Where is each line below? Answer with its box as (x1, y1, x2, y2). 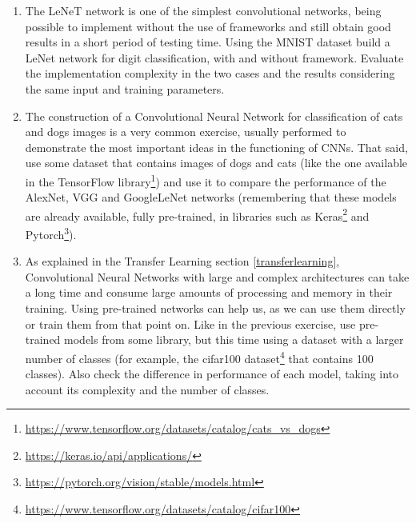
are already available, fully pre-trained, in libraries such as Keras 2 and (25, 205, 370, 224)
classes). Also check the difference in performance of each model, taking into (25, 365, 399, 382)
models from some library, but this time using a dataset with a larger (64, 331, 404, 348)
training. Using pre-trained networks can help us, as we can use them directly (25, 300, 406, 317)
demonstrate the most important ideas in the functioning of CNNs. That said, (25, 138, 408, 155)
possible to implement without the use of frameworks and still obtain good (25, 18, 391, 34)
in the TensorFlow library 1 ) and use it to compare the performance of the (25, 170, 386, 190)
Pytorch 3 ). (25, 224, 77, 242)
